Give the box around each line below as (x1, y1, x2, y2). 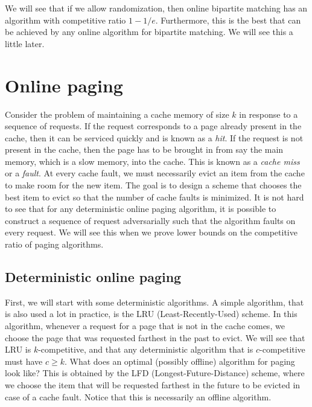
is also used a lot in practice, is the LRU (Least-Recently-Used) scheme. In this (5, 307, 298, 320)
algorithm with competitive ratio (5, 13, 126, 26)
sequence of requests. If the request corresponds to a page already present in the (5, 120, 302, 132)
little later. (5, 37, 45, 50)
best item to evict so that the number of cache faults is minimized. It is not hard (5, 190, 304, 203)
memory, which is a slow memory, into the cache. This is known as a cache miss (5, 155, 300, 167)
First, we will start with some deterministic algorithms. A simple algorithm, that (5, 295, 304, 308)
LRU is (5, 343, 31, 356)
